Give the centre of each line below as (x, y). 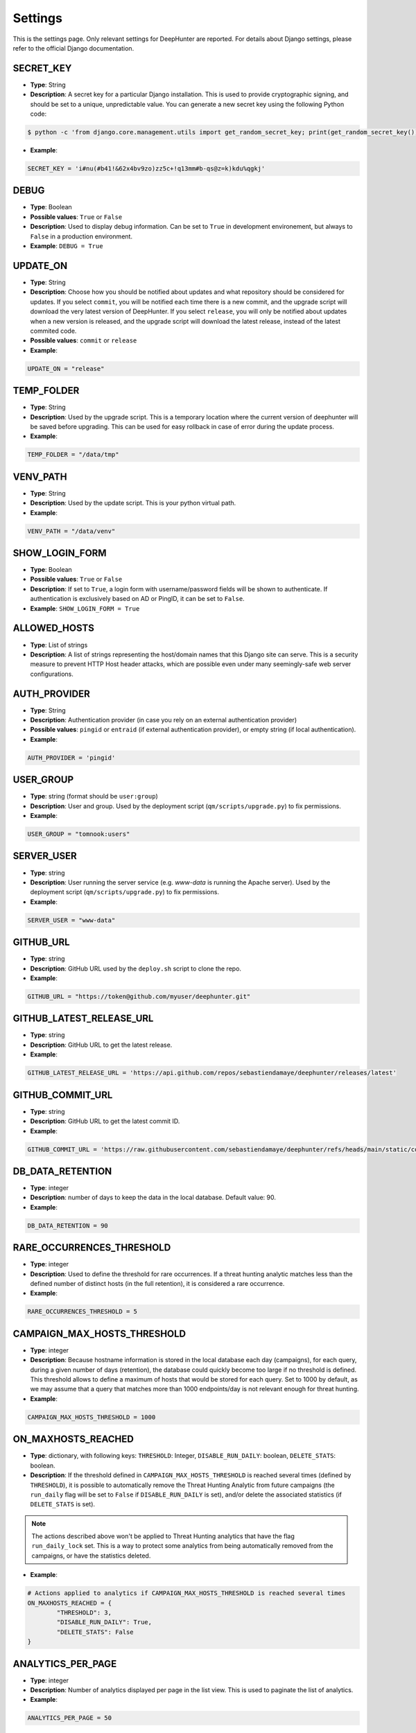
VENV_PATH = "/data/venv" (71, 531)
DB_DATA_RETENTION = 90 (68, 1226)
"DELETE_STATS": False (95, 1632)
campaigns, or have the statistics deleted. (91, 1556)
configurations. (52, 674)
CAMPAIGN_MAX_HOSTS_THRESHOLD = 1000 (92, 1417)
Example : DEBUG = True (67, 246)
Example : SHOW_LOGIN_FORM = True (85, 608)
